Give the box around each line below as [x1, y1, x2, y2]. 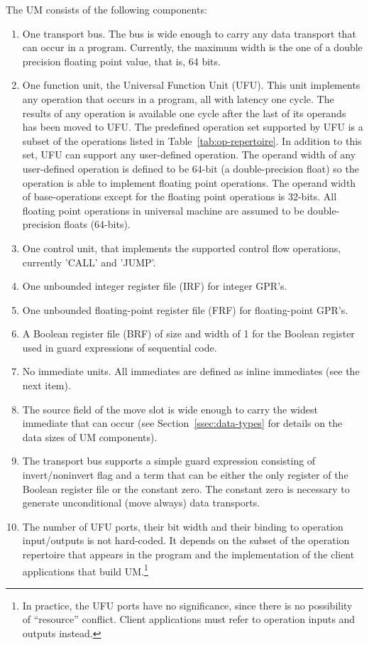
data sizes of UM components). [22, 429, 158, 444]
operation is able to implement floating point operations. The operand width [22, 175, 356, 190]
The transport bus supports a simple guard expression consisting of [22, 453, 316, 468]
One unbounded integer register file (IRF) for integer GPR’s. [22, 278, 287, 293]
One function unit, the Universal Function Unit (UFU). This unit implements [22, 77, 360, 92]
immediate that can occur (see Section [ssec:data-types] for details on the [22, 416, 343, 430]
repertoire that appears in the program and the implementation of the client [22, 547, 355, 561]
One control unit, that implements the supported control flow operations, [22, 240, 341, 255]
